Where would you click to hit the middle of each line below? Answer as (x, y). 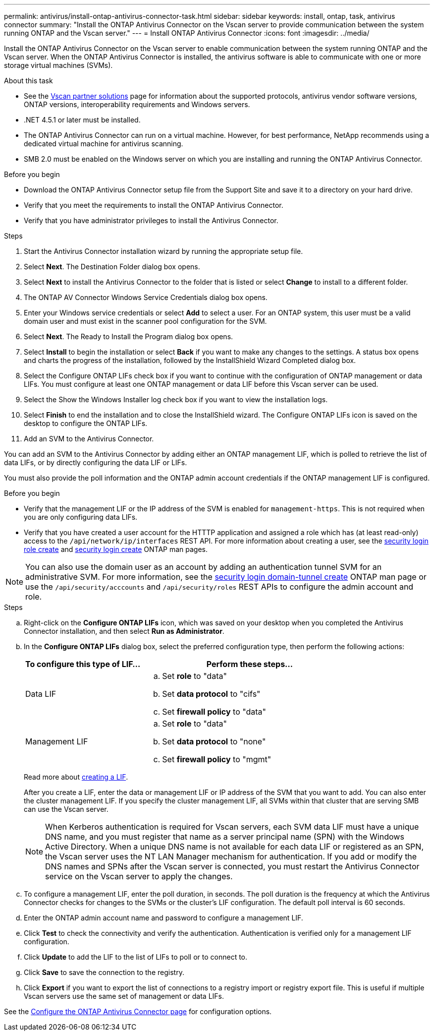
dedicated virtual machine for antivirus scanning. (104, 144)
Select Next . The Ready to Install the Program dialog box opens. (129, 336)
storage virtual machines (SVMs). (58, 65)
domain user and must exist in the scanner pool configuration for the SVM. (145, 321)
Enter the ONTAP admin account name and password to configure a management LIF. (163, 918)
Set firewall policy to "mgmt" (217, 759)
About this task (28, 81)
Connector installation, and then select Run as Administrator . (124, 631)
